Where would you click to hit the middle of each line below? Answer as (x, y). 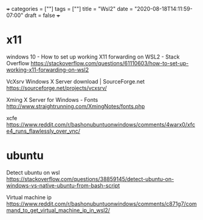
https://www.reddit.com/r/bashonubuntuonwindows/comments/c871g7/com (102, 204)
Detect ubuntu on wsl (33, 172)
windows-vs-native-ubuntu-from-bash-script (63, 185)
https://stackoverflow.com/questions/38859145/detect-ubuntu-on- (90, 179)
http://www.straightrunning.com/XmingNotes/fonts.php (76, 106)
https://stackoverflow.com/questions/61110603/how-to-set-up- (110, 63)
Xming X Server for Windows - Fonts (52, 99)
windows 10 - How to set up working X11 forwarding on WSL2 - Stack (93, 57)
